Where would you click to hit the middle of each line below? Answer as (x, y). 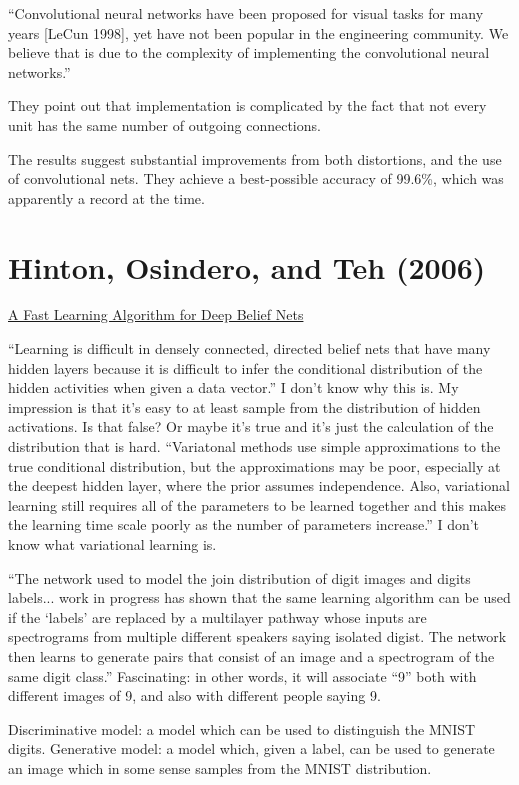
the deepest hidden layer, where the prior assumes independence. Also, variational (259, 485)
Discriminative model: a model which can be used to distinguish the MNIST (242, 728)
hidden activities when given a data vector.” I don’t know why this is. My (233, 387)
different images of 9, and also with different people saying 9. (194, 695)
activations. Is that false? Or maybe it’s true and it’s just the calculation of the (251, 426)
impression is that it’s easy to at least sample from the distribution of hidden (244, 406)
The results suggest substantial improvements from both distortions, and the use (255, 158)
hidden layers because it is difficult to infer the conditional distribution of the (245, 367)
